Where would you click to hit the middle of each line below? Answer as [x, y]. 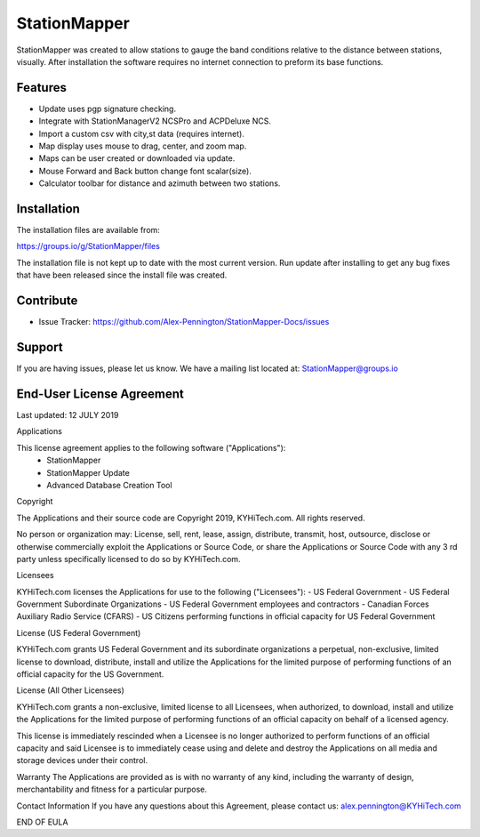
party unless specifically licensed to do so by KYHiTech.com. [128, 559]
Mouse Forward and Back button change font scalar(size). [145, 171]
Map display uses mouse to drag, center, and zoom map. [143, 146]
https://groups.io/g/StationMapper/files [88, 246]
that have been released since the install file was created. [122, 275]
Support [40, 347]
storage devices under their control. [82, 761]
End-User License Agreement [100, 394]
